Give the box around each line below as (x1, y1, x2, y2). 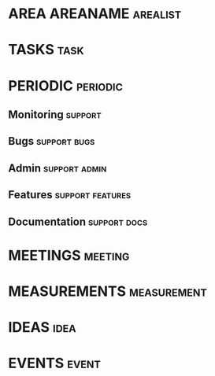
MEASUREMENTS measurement (8, 282, 207, 300)
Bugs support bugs (8, 135, 95, 148)
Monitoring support (8, 108, 102, 121)
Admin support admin (8, 161, 107, 175)
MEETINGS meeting (8, 246, 130, 264)
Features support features (8, 188, 132, 201)
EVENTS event (8, 355, 101, 372)
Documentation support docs (8, 215, 148, 228)
